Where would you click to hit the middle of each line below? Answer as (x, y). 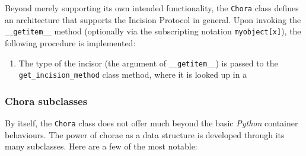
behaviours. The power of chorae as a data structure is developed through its (145, 134)
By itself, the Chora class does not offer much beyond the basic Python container (152, 123)
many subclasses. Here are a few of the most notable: (101, 146)
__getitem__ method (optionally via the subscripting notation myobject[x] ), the (153, 31)
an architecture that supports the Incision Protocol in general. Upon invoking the (153, 19)
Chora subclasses (46, 101)
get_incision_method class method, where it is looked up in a (133, 74)
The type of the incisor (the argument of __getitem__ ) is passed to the (148, 63)
